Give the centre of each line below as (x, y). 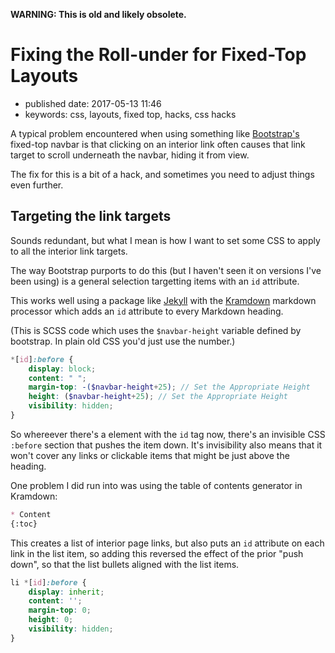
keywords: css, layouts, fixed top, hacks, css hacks (130, 114)
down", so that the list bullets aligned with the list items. (125, 564)
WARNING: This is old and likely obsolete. (98, 14)
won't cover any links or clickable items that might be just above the (150, 455)
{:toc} (24, 524)
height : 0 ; (51, 620)
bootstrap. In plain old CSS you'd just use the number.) (123, 341)
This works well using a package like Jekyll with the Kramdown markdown (163, 300)
